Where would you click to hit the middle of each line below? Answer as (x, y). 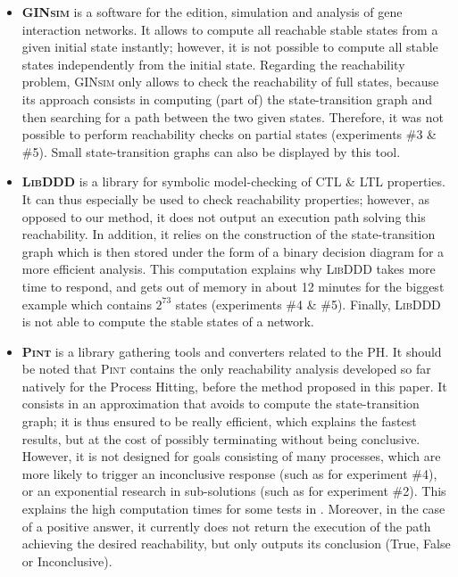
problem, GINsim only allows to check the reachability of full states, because (230, 82)
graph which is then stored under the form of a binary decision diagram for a (233, 251)
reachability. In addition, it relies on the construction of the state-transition (229, 234)
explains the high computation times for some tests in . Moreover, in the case (233, 509)
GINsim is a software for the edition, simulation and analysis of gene (212, 12)
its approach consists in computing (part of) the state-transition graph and (227, 99)
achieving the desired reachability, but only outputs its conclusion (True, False (236, 544)
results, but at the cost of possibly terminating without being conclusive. (221, 438)
